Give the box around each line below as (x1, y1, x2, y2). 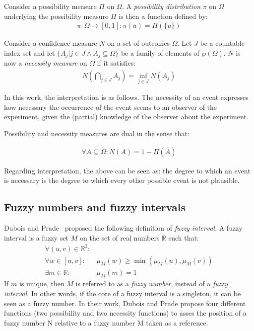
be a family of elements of (121, 47, 199, 58)
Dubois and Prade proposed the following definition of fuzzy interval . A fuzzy (4, 222, 243, 233)
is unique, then (19, 278, 64, 289)
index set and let (4, 47, 55, 58)
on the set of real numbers (79, 232, 160, 243)
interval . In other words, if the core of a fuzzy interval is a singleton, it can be (4, 288, 241, 299)
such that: (168, 232, 199, 243)
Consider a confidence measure (4, 38, 97, 48)
